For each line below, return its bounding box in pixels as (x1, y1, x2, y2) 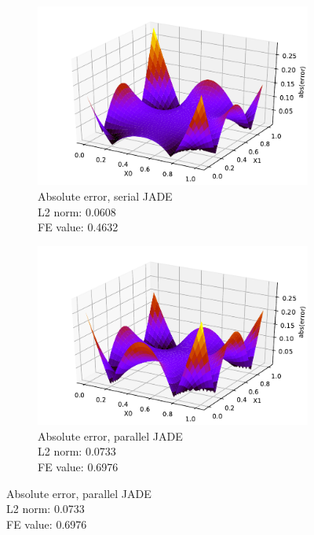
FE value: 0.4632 (38, 219, 119, 235)
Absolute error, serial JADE (38, 187, 173, 204)
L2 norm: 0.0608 (38, 203, 116, 220)
